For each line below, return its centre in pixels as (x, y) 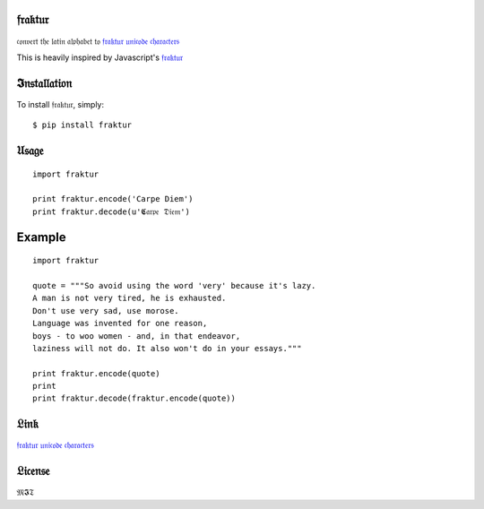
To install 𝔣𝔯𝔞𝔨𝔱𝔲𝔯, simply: (60, 104)
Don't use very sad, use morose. (106, 311)
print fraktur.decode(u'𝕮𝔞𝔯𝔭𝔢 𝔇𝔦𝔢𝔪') (111, 211)
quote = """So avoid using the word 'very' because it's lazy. (174, 285)
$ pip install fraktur (82, 125)
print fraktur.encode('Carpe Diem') (113, 199)
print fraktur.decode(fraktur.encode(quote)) (134, 398)
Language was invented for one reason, (120, 324)
